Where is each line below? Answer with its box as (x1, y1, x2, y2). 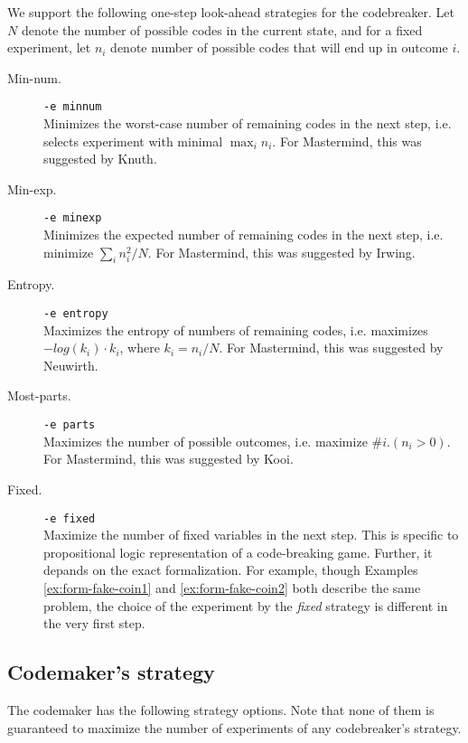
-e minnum (43, 100, 102, 114)
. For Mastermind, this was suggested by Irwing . (147, 242, 416, 261)
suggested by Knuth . (43, 149, 157, 168)
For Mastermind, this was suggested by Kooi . (43, 449, 294, 468)
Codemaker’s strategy (7, 658, 215, 686)
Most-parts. (7, 386, 71, 405)
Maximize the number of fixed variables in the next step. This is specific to (43, 525, 459, 544)
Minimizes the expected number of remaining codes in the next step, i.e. (43, 225, 444, 244)
